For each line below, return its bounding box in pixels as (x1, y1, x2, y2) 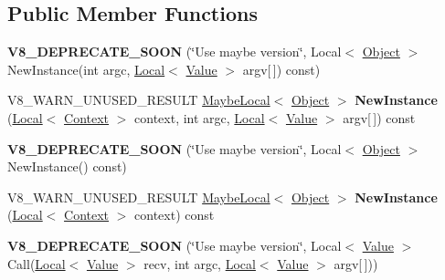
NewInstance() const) (7, 157, 127, 176)
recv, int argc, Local (143, 254, 256, 273)
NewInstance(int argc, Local (7, 59, 165, 78)
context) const (134, 205, 215, 224)
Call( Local (7, 254, 66, 273)
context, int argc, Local (134, 108, 265, 127)
